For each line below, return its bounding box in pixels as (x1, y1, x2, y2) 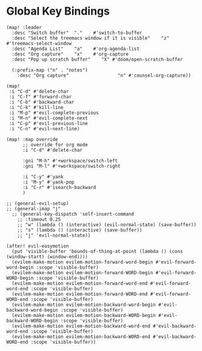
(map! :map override (6, 136, 59, 143)
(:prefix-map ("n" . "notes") (12, 67, 88, 73)
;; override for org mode (22, 141, 88, 147)
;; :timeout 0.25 (17, 216, 61, 222)
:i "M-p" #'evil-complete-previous (8, 110, 99, 116)
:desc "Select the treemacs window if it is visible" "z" (12, 35, 170, 41)
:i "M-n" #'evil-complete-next (8, 115, 88, 121)
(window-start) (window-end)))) (6, 253, 88, 260)
